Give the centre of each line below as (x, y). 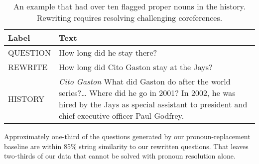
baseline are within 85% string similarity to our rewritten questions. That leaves (126, 146)
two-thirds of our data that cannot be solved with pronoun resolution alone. (120, 156)
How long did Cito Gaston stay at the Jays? (136, 67)
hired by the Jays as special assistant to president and (153, 104)
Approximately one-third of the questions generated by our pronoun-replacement (127, 136)
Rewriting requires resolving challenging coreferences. (129, 18)
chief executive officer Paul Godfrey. (122, 116)
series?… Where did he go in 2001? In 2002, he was (147, 93)
